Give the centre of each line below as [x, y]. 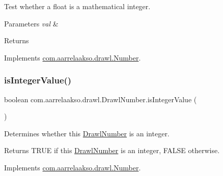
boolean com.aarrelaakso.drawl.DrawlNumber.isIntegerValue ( [101, 99]
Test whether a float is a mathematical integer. [77, 6]
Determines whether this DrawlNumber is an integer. [87, 133]
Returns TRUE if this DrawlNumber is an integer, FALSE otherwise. [112, 150]
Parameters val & [31, 23]
